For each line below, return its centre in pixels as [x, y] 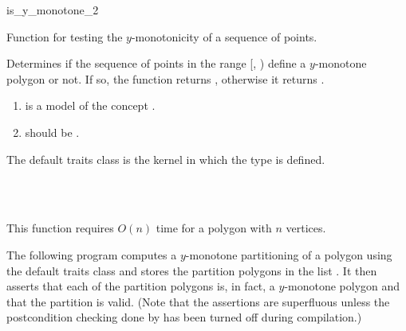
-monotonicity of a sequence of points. [224, 36]
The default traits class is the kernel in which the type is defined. [166, 159]
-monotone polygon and [342, 286]
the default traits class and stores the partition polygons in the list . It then [192, 270]
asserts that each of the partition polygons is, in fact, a [141, 286]
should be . [52, 132]
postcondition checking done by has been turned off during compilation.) [184, 317]
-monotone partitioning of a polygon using [289, 254]
